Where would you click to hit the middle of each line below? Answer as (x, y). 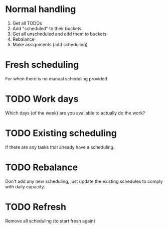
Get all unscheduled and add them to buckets (59, 34)
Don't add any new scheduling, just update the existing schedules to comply (84, 181)
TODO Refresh (36, 207)
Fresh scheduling (42, 65)
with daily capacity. (25, 186)
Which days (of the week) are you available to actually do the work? (75, 113)
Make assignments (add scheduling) (50, 44)
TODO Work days (42, 99)
